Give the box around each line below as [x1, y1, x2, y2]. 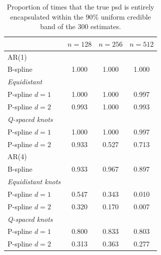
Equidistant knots [7, 176, 61, 187]
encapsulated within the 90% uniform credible [10, 11, 151, 22]
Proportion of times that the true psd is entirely [6, 2, 154, 12]
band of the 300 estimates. [40, 21, 121, 32]
